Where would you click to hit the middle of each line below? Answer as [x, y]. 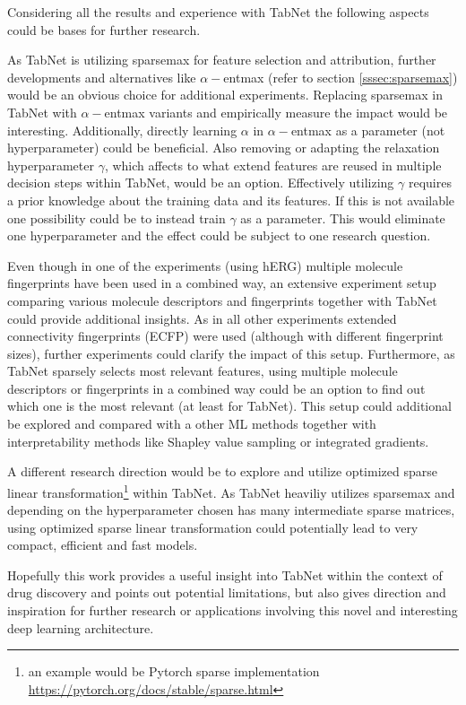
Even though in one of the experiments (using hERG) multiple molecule [205, 265]
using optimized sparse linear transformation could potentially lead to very [213, 527]
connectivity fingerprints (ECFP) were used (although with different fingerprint [225, 336]
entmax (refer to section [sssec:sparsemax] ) [341, 77]
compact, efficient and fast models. [103, 545]
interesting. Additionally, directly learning [122, 130]
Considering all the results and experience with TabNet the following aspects [218, 12]
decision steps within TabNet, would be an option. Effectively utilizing [201, 183]
